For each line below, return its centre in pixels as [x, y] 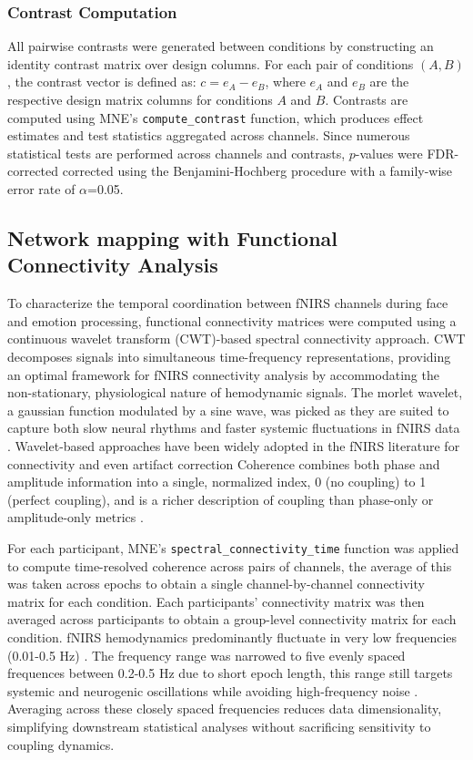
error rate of [41, 189]
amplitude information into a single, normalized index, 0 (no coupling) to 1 [217, 482]
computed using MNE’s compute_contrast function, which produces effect [216, 117]
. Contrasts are [367, 99]
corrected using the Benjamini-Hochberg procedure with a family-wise [257, 171]
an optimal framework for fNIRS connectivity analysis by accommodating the [223, 374]
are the [389, 82]
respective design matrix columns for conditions [140, 99]
